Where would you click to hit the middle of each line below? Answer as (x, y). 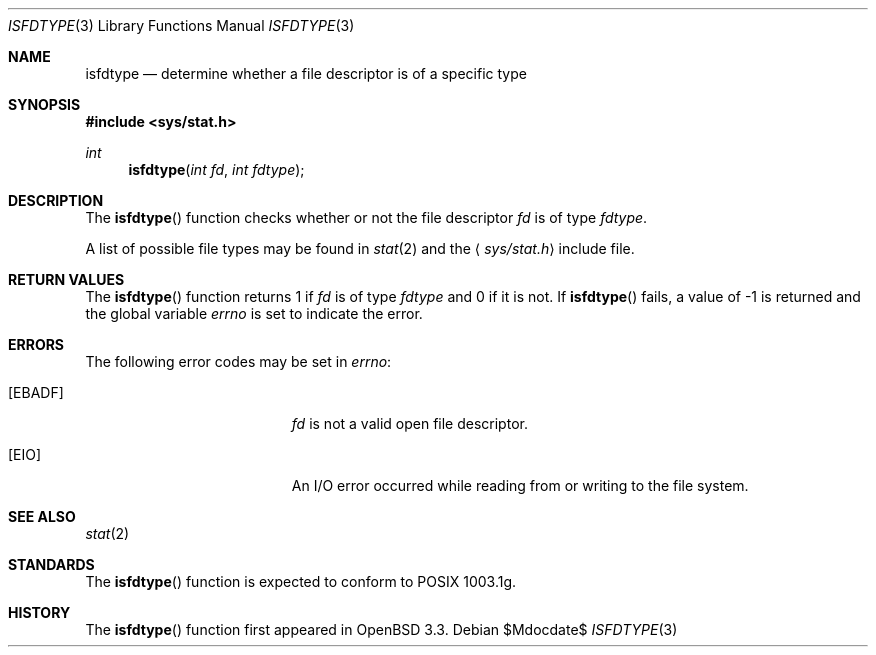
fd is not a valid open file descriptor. (409, 423)
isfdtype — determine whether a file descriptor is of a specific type (306, 73)
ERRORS (36, 344)
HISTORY (39, 612)
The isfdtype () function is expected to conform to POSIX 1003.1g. (301, 581)
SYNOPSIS (44, 104)
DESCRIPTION (56, 200)
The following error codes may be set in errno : (238, 361)
